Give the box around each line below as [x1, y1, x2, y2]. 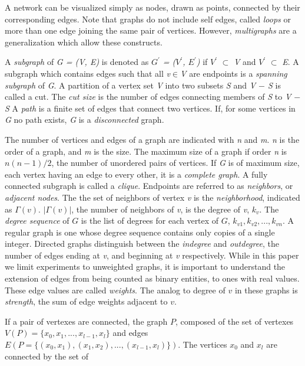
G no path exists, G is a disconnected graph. [5, 113, 164, 126]
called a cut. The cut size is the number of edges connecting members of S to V [5, 90, 291, 103]
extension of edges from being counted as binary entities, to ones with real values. [5, 272, 300, 285]
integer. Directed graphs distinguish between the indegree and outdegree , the [5, 237, 279, 250]
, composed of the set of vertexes [175, 315, 294, 327]
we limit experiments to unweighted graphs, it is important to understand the [5, 260, 286, 273]
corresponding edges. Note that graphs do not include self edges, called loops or [5, 12, 291, 25]
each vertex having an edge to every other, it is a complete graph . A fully [5, 168, 268, 180]
